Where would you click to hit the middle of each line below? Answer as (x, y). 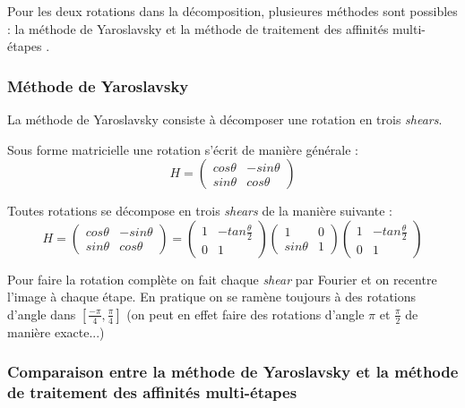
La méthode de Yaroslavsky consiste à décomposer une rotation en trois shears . (225, 119)
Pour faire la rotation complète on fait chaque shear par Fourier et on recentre (222, 279)
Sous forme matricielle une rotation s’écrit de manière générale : (183, 149)
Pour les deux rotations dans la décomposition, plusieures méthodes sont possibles (232, 11)
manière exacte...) (56, 331)
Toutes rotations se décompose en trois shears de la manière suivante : (200, 211)
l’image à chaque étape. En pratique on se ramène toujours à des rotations (212, 297)
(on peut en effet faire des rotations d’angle (245, 314)
